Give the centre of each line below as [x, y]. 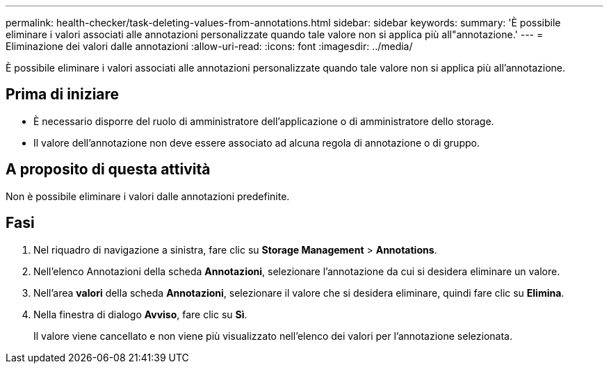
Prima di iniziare [63, 95]
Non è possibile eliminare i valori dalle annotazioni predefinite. [148, 196]
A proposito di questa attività [108, 170]
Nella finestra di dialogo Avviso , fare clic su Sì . [140, 314]
